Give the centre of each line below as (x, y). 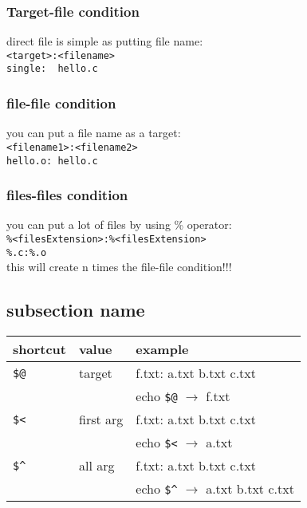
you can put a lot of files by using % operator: (119, 224)
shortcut (39, 349)
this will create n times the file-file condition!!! (119, 267)
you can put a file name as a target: (94, 133)
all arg (96, 466)
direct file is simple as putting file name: (105, 41)
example (162, 349)
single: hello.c (52, 69)
